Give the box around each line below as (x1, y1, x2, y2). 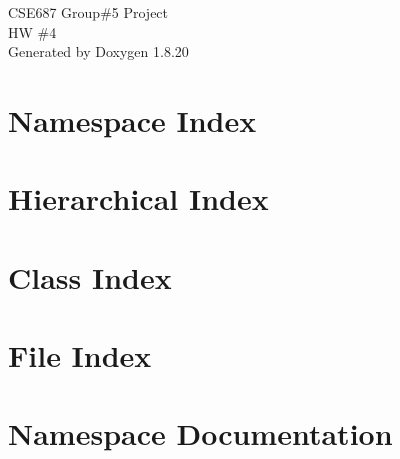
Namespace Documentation (8, 413, 393, 454)
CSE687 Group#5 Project (8, 2, 169, 22)
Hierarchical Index (8, 178, 269, 219)
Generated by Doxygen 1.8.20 (8, 41, 189, 62)
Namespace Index (8, 99, 257, 140)
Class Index (8, 256, 172, 297)
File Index (8, 335, 152, 376)
